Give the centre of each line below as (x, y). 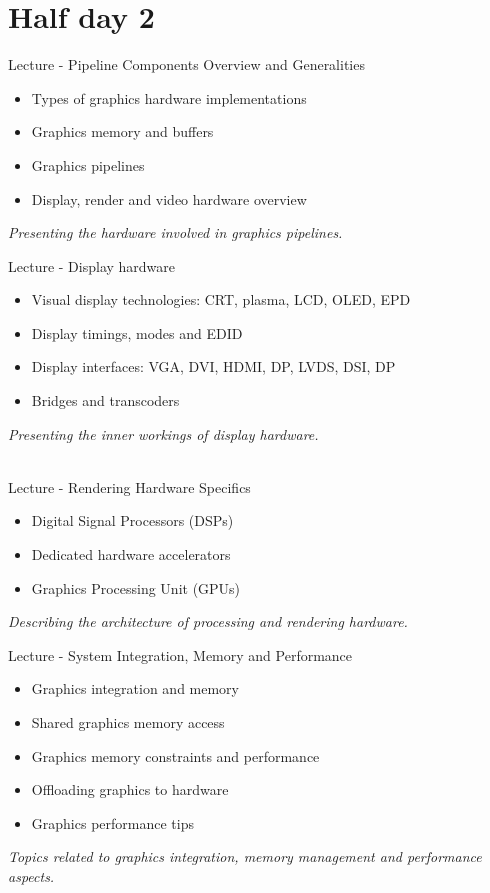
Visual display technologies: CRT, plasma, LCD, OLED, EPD (221, 299)
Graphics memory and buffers (122, 131)
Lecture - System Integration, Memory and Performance (180, 654)
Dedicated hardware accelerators (131, 554)
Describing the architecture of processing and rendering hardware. (208, 621)
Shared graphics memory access (128, 722)
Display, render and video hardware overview (169, 198)
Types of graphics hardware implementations (169, 97)
